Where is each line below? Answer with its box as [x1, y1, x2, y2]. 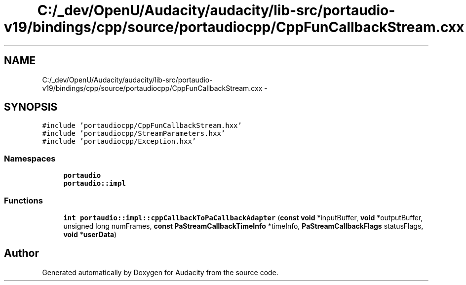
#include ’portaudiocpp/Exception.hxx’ [42, 137, 196, 146]
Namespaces [4, 153, 56, 163]
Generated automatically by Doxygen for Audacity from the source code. [42, 268, 278, 277]
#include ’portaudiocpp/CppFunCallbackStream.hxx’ [42, 122, 242, 130]
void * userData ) [63, 230, 117, 239]
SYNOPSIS [4, 101, 58, 114]
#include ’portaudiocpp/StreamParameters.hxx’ [42, 129, 226, 138]
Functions [4, 195, 43, 205]
